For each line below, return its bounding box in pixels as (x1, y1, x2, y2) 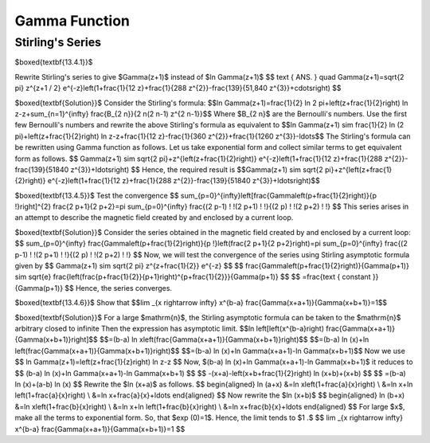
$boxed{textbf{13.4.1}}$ (14, 57, 93, 67)
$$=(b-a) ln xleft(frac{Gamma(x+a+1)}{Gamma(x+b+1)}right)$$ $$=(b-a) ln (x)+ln (100, 335, 369, 344)
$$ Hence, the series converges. (64, 283, 173, 292)
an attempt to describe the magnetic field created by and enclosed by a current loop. (14, 213, 294, 222)
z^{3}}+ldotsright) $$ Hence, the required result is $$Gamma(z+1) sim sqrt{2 (70, 164, 324, 174)
